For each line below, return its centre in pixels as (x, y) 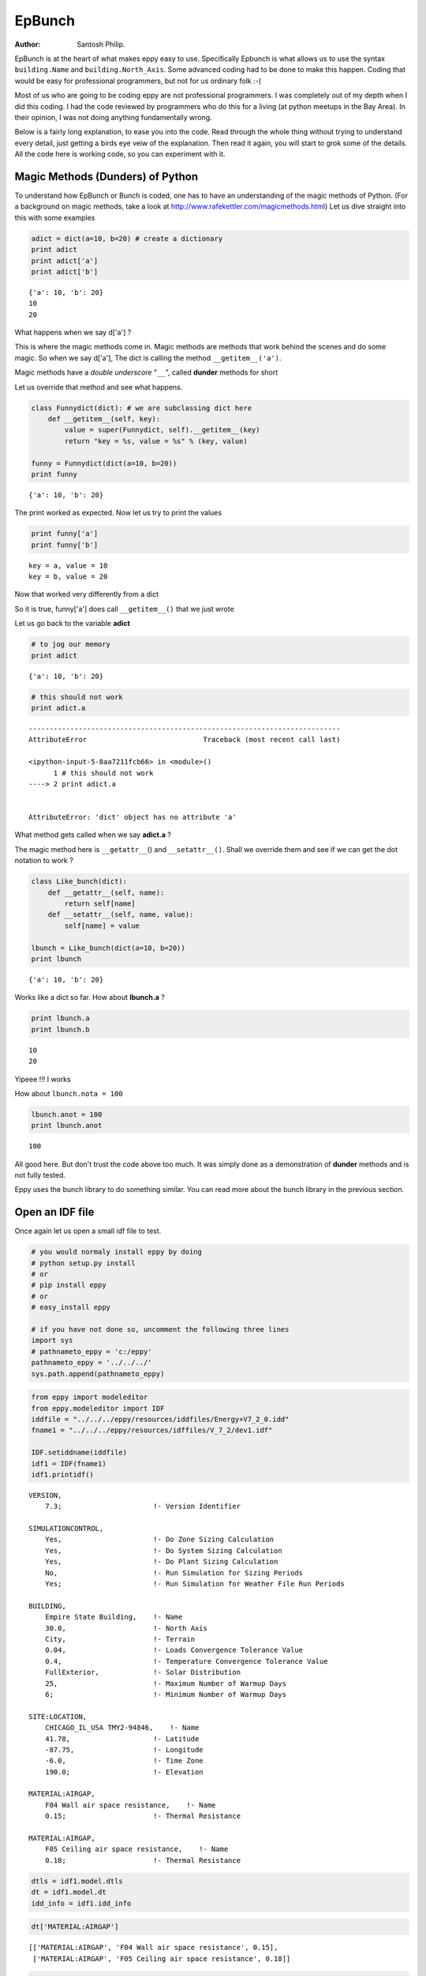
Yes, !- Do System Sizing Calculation (164, 1550)
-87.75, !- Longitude (124, 1750)
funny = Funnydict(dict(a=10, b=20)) (104, 463)
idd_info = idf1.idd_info (81, 1903)
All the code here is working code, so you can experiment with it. (120, 154)
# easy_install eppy (71, 1307)
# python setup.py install (83, 1263)
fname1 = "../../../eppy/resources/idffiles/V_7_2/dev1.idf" (152, 1430)
